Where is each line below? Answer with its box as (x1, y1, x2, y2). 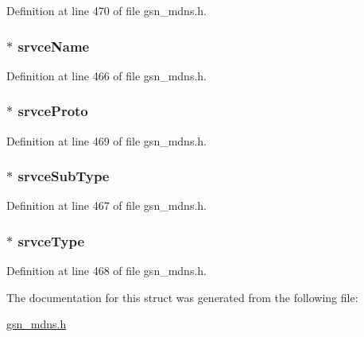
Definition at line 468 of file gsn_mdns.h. (6, 262, 207, 279)
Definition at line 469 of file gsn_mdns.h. (6, 132, 207, 149)
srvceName (17, 36, 90, 56)
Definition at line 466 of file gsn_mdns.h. (6, 67, 207, 83)
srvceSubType (17, 166, 110, 186)
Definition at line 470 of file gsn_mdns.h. (6, 2, 207, 18)
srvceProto (17, 101, 88, 121)
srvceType (17, 230, 85, 250)
